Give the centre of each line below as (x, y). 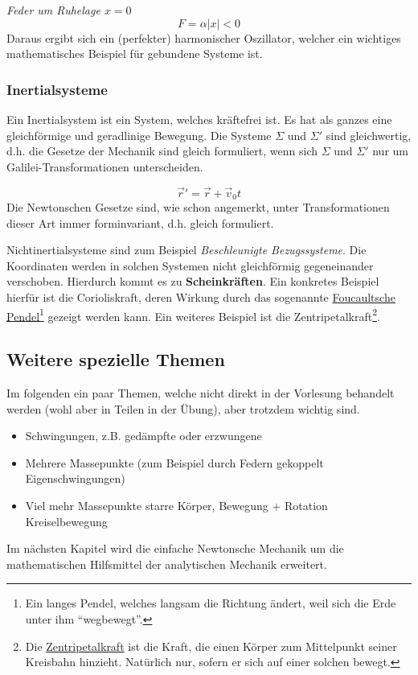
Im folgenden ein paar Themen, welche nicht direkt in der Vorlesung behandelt (201, 393)
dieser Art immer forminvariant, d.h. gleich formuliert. (140, 222)
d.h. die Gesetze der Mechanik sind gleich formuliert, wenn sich (162, 151)
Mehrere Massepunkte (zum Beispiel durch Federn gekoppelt (174, 462)
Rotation (306, 506)
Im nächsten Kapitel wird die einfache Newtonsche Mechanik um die (175, 548)
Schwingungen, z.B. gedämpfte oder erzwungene (143, 436)
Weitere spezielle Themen (116, 359)
